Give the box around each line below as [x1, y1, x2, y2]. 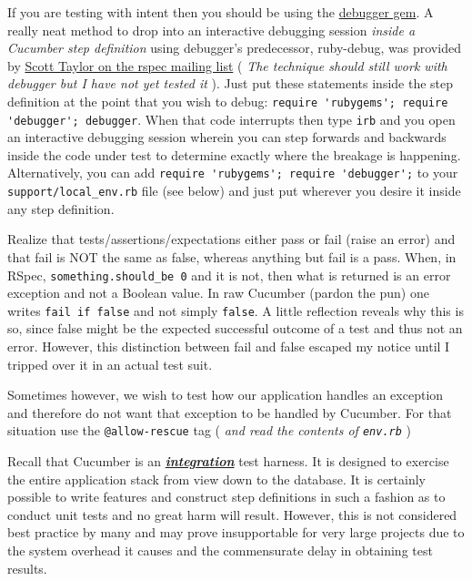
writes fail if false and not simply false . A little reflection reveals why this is [7, 301, 464, 320]
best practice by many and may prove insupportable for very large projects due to [7, 523, 465, 542]
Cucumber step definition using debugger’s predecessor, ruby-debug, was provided [7, 38, 461, 57]
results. [7, 558, 47, 577]
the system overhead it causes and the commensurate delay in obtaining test [7, 541, 433, 560]
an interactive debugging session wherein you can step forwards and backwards [7, 127, 447, 147]
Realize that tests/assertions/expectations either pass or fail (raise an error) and [7, 229, 456, 249]
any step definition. [7, 199, 115, 218]
